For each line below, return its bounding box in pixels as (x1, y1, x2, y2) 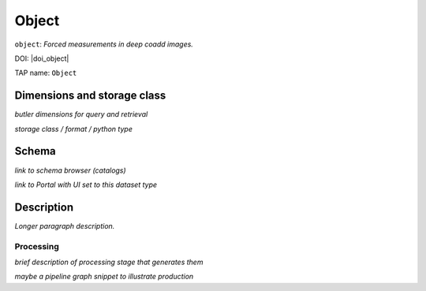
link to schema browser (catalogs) (14, 166, 126, 175)
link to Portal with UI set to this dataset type (14, 180, 158, 189)
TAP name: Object (14, 68, 77, 78)
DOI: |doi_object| (14, 54, 69, 63)
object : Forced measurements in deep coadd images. (14, 39, 193, 49)
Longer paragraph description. (14, 221, 115, 230)
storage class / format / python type (14, 124, 133, 133)
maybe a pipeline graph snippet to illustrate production (14, 272, 194, 282)
